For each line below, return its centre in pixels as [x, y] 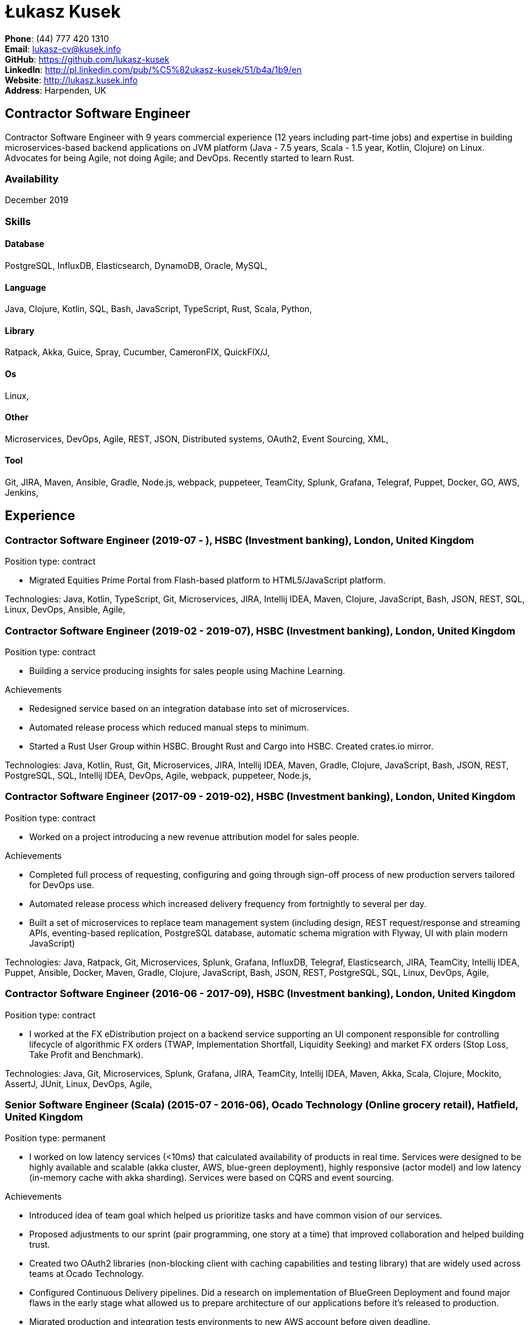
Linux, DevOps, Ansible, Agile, [65, 610]
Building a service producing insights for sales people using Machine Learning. [187, 671]
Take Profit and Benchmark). [86, 1054]
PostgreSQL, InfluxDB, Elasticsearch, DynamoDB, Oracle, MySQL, [136, 265]
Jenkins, [22, 493]
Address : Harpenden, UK [56, 90]
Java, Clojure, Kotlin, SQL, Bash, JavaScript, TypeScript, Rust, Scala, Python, [159, 309]
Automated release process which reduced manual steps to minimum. [169, 727]
